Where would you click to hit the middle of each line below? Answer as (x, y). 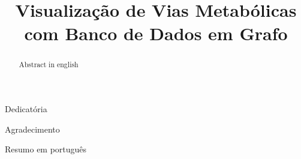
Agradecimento (32, 129)
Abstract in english (49, 64)
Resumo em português (46, 149)
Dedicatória (26, 109)
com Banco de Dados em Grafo (156, 33)
